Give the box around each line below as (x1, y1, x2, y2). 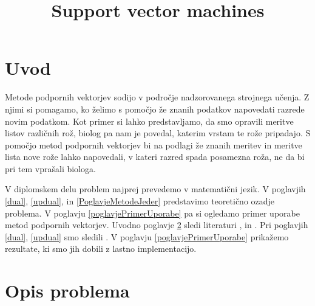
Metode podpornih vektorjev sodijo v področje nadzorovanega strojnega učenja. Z (5, 91, 310, 103)
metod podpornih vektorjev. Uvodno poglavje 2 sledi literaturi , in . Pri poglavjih (5, 218, 308, 231)
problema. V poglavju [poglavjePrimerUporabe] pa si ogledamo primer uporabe (5, 206, 300, 219)
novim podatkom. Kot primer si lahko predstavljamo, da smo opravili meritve (5, 114, 294, 127)
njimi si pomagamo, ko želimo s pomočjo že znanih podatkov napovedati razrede (5, 102, 305, 115)
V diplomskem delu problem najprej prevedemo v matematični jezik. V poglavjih (5, 183, 306, 195)
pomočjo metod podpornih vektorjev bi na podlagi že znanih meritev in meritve (5, 138, 302, 151)
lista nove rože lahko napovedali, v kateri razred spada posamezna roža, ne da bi (5, 150, 305, 163)
